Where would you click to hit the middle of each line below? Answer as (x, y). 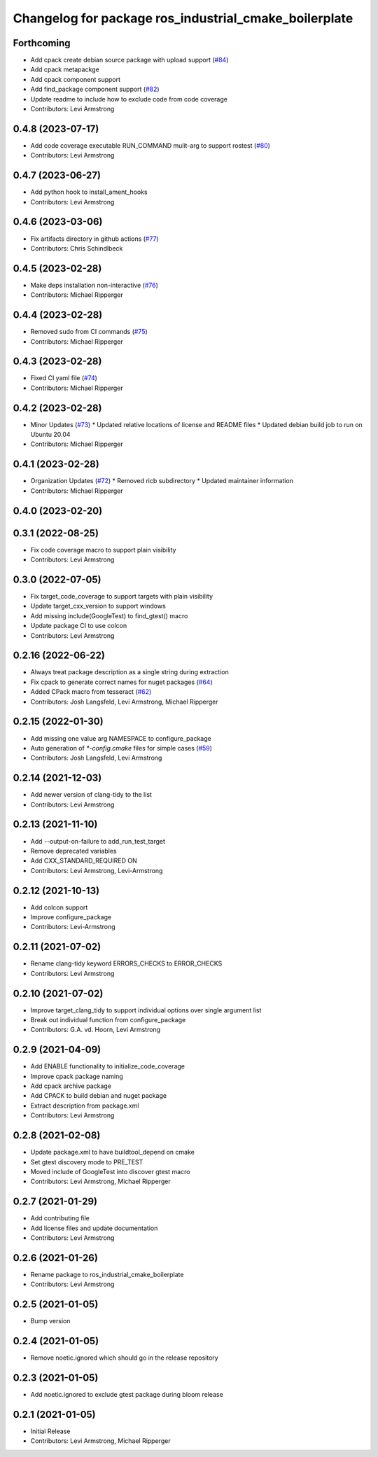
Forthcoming (42, 43)
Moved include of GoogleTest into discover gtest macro (110, 1171)
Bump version (50, 1321)
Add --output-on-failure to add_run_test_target (98, 841)
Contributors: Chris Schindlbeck (77, 248)
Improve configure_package (71, 917)
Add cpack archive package (71, 1086)
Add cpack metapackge (65, 69)
